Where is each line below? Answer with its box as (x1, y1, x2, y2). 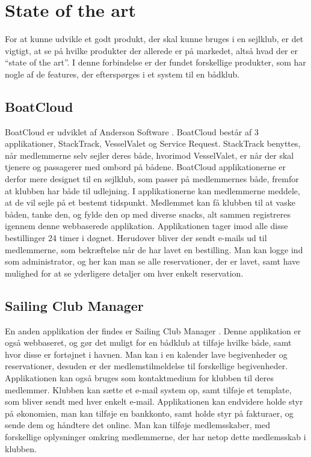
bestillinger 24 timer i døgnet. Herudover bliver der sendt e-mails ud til (5, 232, 267, 244)
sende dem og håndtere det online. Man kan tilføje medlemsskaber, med (5, 419, 270, 431)
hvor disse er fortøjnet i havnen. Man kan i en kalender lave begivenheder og (5, 348, 288, 360)
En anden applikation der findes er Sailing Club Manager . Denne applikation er (5, 324, 301, 337)
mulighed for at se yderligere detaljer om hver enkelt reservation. (5, 266, 244, 279)
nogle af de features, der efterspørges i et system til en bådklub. (5, 67, 240, 80)
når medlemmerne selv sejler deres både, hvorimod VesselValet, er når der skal (5, 149, 294, 161)
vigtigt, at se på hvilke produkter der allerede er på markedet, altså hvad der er (5, 44, 298, 57)
